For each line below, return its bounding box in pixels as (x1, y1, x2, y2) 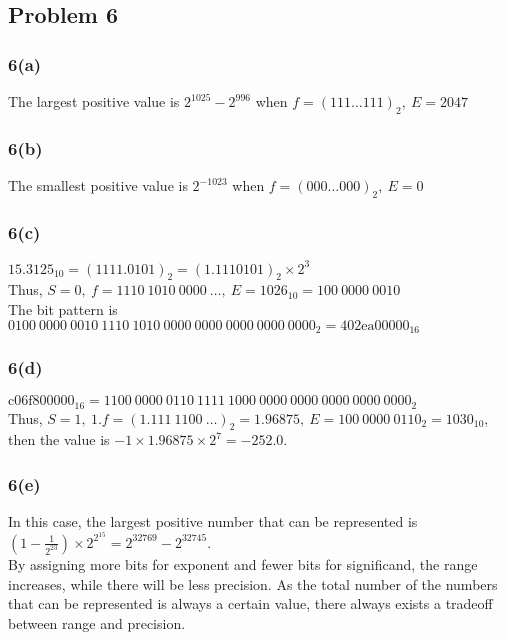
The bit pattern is (8, 298, 118, 319)
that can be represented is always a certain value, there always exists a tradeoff (8, 593, 493, 614)
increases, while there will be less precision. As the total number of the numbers (8, 573, 498, 594)
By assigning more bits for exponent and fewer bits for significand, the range (8, 553, 478, 574)
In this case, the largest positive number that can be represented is (8, 511, 418, 532)
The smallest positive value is (8, 175, 188, 196)
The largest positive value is (8, 91, 180, 111)
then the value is (8, 429, 110, 450)
